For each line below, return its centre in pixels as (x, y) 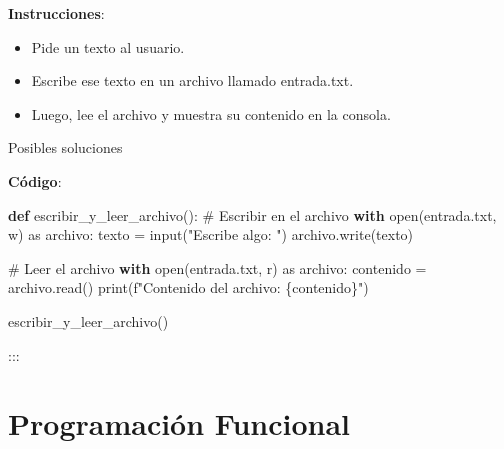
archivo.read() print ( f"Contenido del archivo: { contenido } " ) (188, 287)
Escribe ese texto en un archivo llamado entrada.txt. (192, 80)
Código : (35, 180)
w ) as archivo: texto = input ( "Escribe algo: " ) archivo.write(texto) (211, 234)
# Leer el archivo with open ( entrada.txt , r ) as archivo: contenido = (217, 267)
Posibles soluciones (65, 147)
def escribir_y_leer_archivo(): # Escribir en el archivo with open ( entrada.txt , (252, 214)
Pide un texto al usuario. (108, 46)
